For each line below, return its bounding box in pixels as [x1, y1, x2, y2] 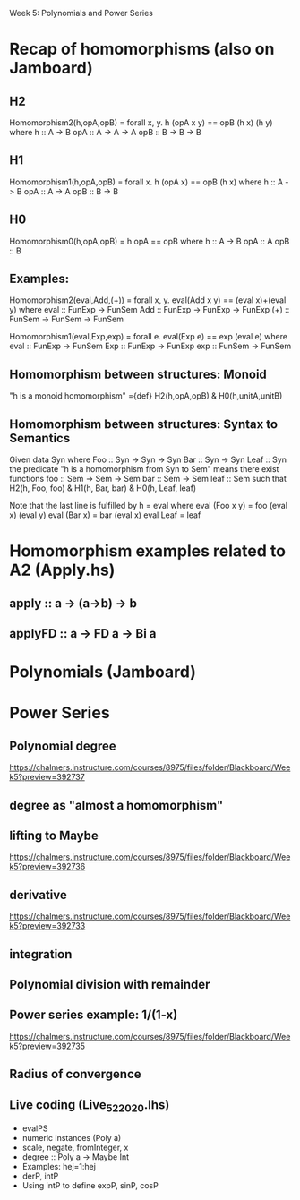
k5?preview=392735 [9, 1041, 86, 1051]
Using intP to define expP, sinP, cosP [21, 1180, 159, 1191]
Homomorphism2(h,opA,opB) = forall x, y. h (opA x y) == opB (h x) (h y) [9, 117, 273, 128]
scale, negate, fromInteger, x [21, 1142, 129, 1153]
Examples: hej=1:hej [21, 1161, 97, 1172]
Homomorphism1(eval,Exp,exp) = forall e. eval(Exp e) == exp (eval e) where [9, 331, 288, 342]
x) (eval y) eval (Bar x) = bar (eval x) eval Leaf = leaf [9, 510, 201, 520]
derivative [9, 887, 67, 903]
